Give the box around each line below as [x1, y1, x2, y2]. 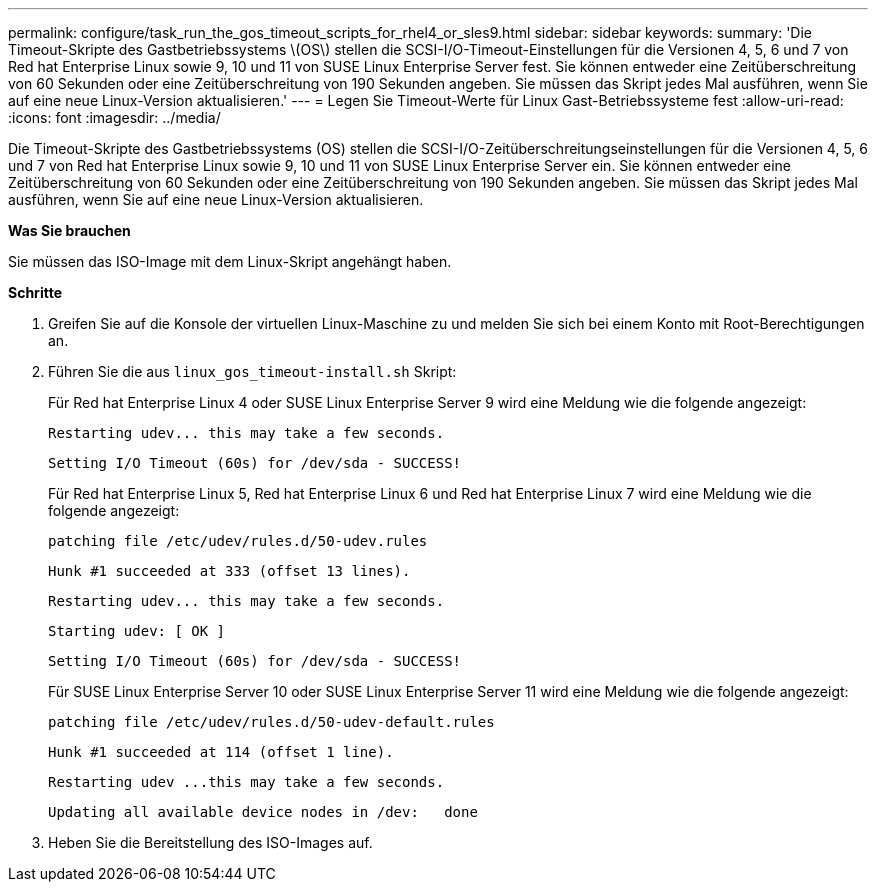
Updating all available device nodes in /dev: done [48, 804, 478, 820]
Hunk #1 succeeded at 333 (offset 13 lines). [48, 563, 411, 579]
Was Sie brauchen [8, 222, 131, 239]
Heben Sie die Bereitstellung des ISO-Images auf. [48, 834, 373, 851]
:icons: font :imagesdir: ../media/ [8, 109, 221, 126]
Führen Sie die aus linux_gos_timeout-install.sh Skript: [48, 363, 457, 380]
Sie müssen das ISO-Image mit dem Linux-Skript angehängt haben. [8, 253, 452, 270]
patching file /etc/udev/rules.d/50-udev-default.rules [48, 714, 495, 730]
